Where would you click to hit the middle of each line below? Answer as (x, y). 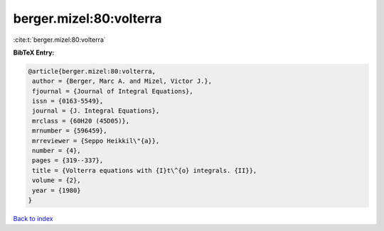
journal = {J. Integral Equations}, (96, 111)
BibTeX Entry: (34, 52)
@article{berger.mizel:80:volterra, (92, 71)
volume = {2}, (57, 180)
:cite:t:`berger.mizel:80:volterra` (59, 40)
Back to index (33, 218)
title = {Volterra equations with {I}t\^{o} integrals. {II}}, (145, 170)
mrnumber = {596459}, (70, 131)
